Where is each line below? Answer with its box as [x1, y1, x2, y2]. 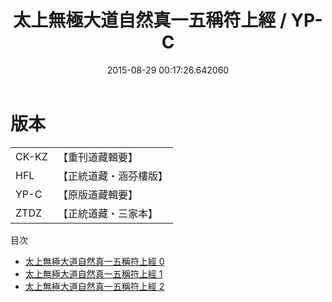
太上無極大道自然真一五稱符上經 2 [24, 280, 165, 292]
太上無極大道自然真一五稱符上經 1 [24, 267, 163, 280]
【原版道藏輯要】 [57, 187, 138, 201]
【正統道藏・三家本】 [57, 206, 158, 220]
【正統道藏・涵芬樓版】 [57, 169, 168, 183]
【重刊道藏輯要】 [57, 150, 138, 164]
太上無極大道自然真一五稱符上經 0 [24, 255, 165, 267]
